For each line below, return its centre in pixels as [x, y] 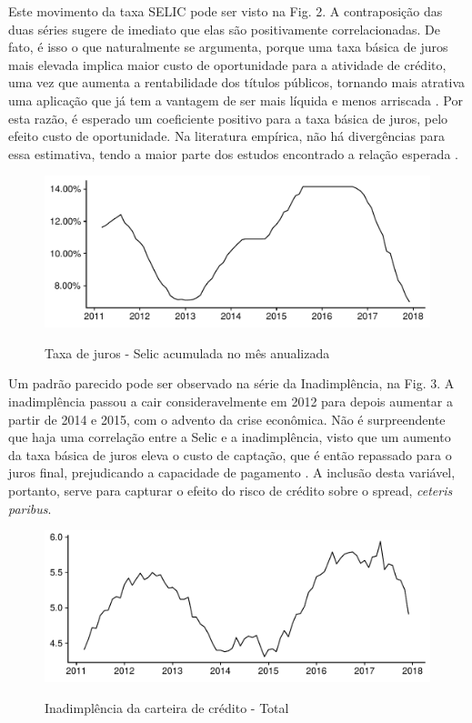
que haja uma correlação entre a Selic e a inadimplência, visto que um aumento [230, 437]
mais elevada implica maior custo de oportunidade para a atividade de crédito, [227, 64]
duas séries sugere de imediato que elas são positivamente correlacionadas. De [224, 29]
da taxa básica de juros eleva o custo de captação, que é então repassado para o [230, 454]
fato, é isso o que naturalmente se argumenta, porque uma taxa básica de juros [228, 47]
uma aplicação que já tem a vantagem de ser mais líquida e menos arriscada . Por [236, 100]
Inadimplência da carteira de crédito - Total [167, 707]
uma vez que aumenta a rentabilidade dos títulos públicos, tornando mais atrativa [237, 82]
